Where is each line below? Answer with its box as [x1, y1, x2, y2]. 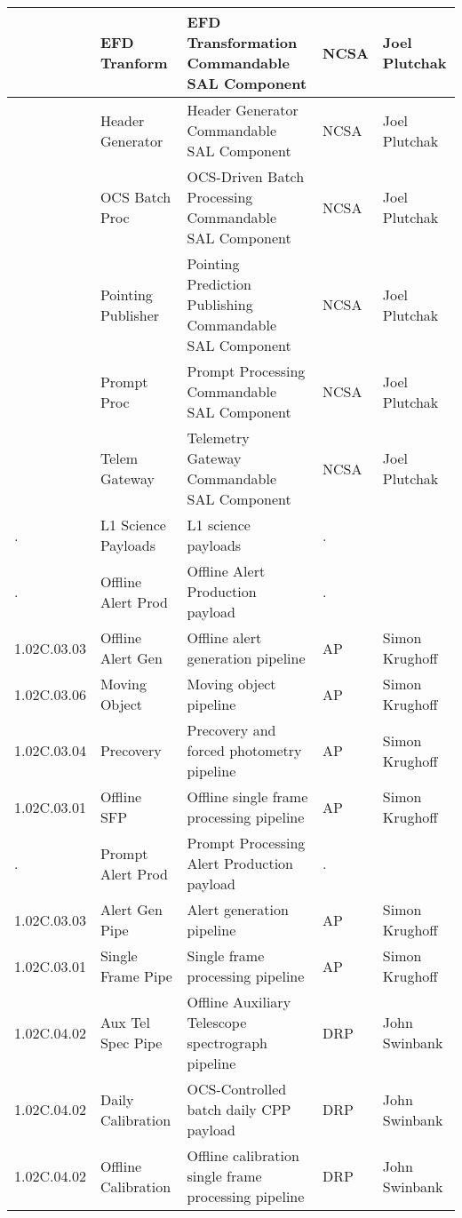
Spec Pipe [100, 1032, 163, 1053]
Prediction [187, 274, 251, 294]
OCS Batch [100, 187, 171, 207]
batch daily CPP [187, 1099, 291, 1119]
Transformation [187, 32, 298, 52]
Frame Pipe [100, 966, 172, 986]
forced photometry [187, 740, 302, 760]
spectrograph [187, 1032, 267, 1053]
